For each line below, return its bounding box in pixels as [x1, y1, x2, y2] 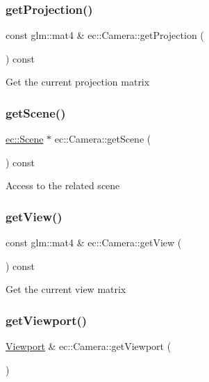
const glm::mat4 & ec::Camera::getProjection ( [6, 28, 204, 42]
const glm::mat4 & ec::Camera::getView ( [6, 235, 182, 250]
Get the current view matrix [6, 282, 126, 296]
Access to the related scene [6, 178, 120, 193]
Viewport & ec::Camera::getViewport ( [6, 339, 172, 353]
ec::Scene [6, 132, 44, 146]
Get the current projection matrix [6, 74, 150, 89]
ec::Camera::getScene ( [54, 132, 151, 146]
